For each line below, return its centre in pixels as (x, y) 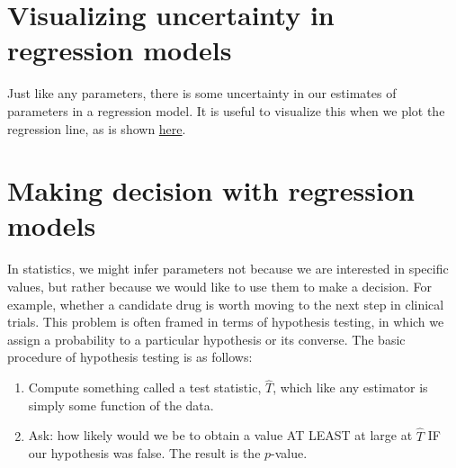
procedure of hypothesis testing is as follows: (130, 357)
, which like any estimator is (350, 387)
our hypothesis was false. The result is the (144, 453)
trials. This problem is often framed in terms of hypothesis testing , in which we (226, 322)
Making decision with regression (211, 190)
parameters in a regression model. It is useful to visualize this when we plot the (226, 110)
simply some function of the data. (121, 405)
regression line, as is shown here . (97, 128)
